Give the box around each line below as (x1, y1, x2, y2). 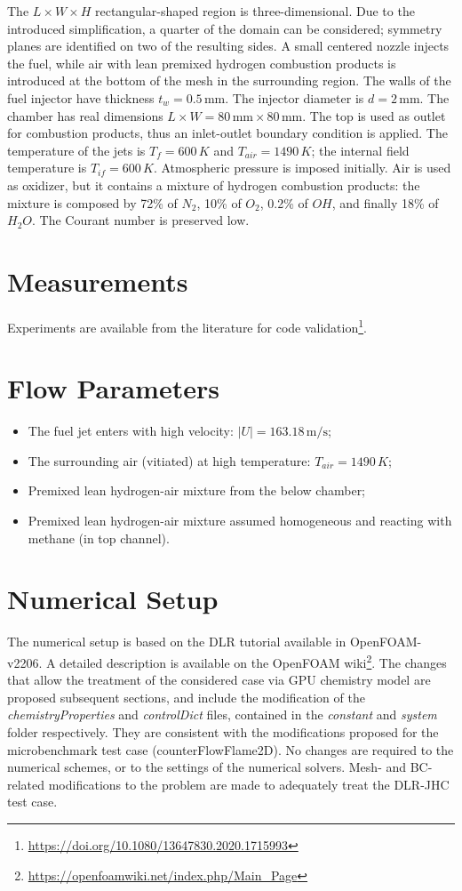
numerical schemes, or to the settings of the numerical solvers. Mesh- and (7, 758, 407, 776)
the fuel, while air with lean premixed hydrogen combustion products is (7, 53, 396, 72)
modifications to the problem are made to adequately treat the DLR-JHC (48, 775, 450, 793)
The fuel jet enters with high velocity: (28, 421, 234, 440)
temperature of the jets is (7, 140, 146, 159)
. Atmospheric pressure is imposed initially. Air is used (153, 158, 451, 177)
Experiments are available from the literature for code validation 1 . (7, 315, 367, 336)
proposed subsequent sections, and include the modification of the (7, 687, 365, 706)
